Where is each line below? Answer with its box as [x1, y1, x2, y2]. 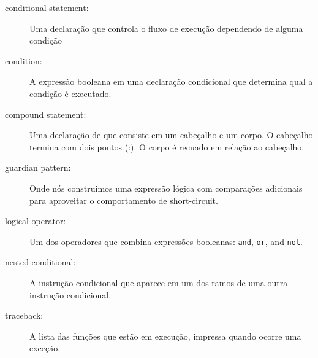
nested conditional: [5, 255, 76, 268]
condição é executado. [29, 87, 112, 99]
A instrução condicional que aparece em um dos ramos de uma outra [29, 276, 288, 289]
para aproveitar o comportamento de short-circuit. [29, 193, 218, 206]
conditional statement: [5, 1, 89, 14]
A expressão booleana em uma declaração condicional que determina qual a [29, 75, 313, 88]
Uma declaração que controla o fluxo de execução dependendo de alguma [29, 21, 303, 34]
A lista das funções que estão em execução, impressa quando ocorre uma [29, 329, 301, 342]
